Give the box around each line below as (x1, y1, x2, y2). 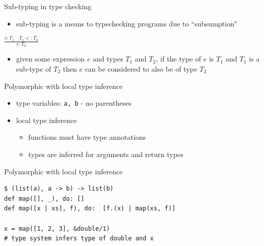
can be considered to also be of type (85, 64, 197, 74)
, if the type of (155, 53, 201, 64)
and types (93, 53, 123, 64)
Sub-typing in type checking (4, 1, 92, 11)
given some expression (16, 53, 85, 64)
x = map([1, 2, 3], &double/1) (4, 225, 110, 232)
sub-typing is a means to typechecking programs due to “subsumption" (16, 18, 237, 28)
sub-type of (16, 64, 51, 74)
